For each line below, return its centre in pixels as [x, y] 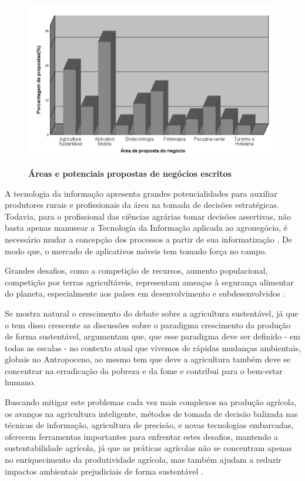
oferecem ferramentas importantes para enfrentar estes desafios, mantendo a [142, 436]
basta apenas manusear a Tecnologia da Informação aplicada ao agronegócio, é [146, 228]
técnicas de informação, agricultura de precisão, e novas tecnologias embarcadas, [149, 425]
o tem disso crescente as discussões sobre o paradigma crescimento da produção [148, 324]
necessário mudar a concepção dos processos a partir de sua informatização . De [148, 239]
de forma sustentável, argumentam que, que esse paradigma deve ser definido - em [152, 336]
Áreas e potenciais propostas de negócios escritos [130, 173]
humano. [20, 382]
